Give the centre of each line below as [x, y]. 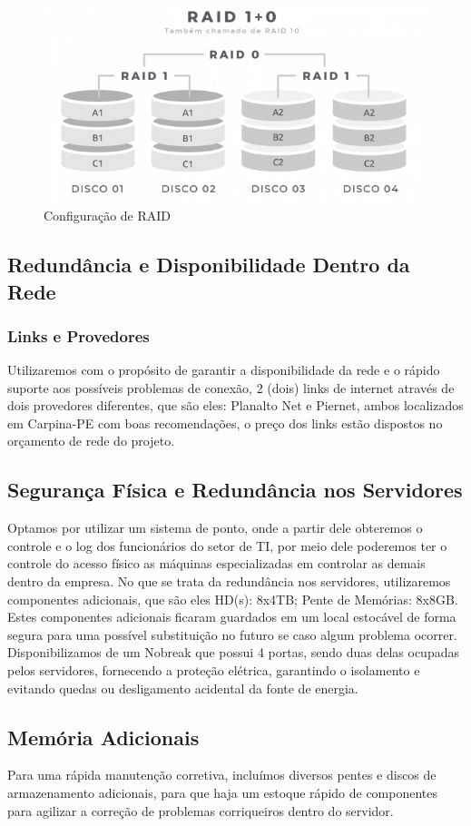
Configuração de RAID [108, 216]
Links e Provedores [78, 335]
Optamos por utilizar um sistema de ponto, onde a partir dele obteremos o [215, 528]
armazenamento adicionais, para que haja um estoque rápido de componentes [223, 793]
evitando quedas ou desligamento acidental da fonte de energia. [183, 688]
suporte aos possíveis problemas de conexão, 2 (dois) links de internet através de [231, 387]
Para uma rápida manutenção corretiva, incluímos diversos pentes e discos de [222, 775]
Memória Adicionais [103, 737]
